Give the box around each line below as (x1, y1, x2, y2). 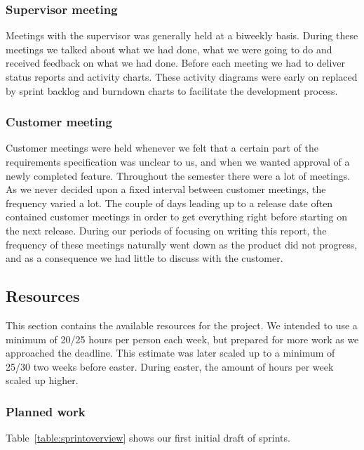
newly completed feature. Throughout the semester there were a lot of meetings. (6, 168, 351, 183)
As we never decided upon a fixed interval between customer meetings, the (6, 182, 326, 197)
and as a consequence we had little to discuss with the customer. (6, 251, 283, 265)
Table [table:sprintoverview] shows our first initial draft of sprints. (6, 430, 290, 445)
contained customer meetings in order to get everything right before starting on (6, 209, 348, 224)
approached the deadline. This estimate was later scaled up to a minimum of (6, 345, 335, 360)
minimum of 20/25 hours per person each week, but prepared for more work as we (6, 331, 359, 346)
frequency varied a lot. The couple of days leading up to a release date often (6, 195, 333, 210)
